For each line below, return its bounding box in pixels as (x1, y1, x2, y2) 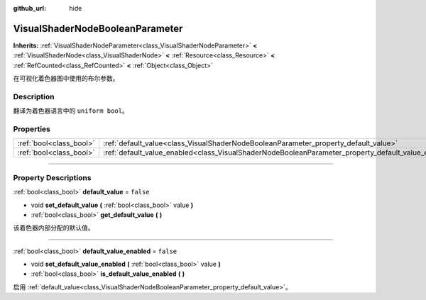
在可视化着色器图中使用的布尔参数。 (13, 74, 119, 83)
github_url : (13, 4, 46, 12)
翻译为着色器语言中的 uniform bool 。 (13, 106, 129, 115)
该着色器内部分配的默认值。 (13, 223, 94, 232)
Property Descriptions (13, 172, 92, 182)
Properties (13, 124, 51, 134)
